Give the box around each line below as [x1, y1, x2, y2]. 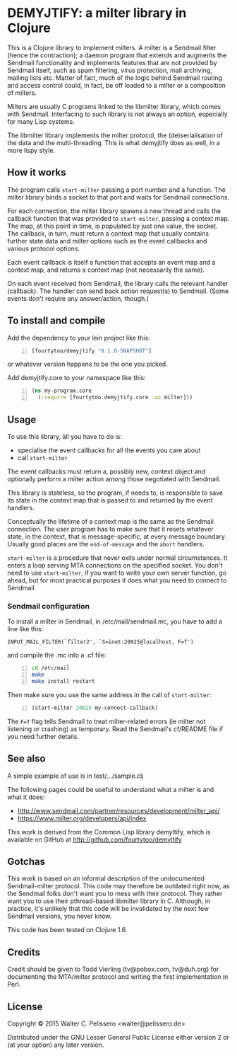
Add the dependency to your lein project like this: [7, 333, 150, 342]
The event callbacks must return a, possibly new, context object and [7, 467, 206, 476]
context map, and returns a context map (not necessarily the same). [7, 265, 205, 274]
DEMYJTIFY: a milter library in [7, 5, 187, 21]
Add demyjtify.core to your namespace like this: [7, 374, 146, 382]
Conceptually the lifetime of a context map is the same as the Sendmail [7, 517, 214, 525]
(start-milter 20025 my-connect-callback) [31, 704, 159, 711]
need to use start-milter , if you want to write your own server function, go [7, 568, 227, 577]
